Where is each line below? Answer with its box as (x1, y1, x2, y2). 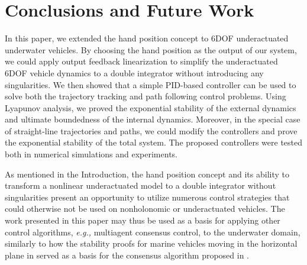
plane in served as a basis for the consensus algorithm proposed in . (5, 248, 250, 261)
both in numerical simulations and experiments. (5, 148, 177, 160)
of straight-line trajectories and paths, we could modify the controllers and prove (5, 124, 298, 137)
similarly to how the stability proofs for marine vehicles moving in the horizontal (5, 237, 298, 250)
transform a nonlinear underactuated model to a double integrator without (5, 179, 276, 192)
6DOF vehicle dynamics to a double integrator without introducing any (5, 66, 264, 79)
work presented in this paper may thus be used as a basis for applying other (5, 214, 280, 227)
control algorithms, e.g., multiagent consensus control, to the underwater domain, (5, 225, 300, 238)
